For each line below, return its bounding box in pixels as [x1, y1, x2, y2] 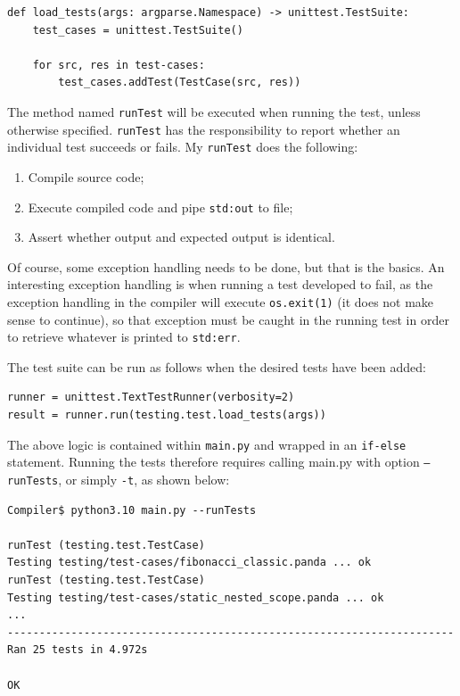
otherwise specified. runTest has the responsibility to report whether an [7, 120, 400, 138]
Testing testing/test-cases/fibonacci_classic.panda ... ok [7, 556, 372, 569]
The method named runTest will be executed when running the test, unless [7, 102, 421, 120]
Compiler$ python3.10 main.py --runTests [7, 503, 257, 517]
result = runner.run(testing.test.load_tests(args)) [7, 409, 326, 422]
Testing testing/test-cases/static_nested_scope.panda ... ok [7, 591, 384, 604]
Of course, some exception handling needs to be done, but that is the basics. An [7, 257, 445, 276]
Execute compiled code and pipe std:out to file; [28, 197, 293, 216]
